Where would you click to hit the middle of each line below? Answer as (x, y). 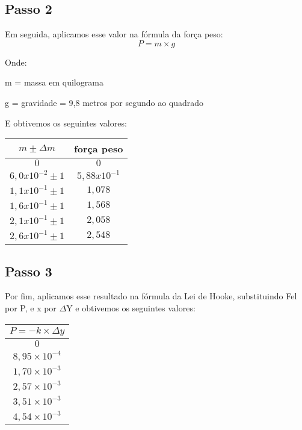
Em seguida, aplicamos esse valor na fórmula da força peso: (114, 34)
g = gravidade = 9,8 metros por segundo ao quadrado (104, 102)
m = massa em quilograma (54, 82)
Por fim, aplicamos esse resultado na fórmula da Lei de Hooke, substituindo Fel (151, 296)
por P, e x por (31, 307)
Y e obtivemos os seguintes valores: (131, 307)
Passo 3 (29, 271)
